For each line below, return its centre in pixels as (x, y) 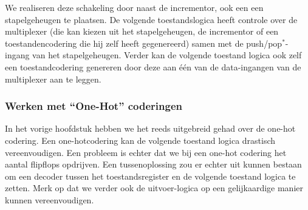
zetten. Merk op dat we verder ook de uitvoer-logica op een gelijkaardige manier (154, 188)
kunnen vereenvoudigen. (50, 199)
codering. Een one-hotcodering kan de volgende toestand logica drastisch (140, 140)
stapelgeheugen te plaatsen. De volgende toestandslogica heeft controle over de (151, 19)
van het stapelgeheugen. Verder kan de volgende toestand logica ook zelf (167, 55)
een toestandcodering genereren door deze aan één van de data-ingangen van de (153, 66)
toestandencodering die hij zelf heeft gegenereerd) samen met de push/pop (144, 43)
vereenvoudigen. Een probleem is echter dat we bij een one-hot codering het (146, 152)
